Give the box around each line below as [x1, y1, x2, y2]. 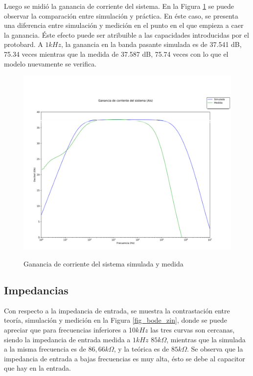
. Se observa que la [187, 344, 243, 354]
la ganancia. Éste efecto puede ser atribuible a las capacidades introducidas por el [4, 29, 249, 40]
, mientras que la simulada [166, 334, 246, 344]
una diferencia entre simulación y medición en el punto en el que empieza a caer [4, 20, 244, 30]
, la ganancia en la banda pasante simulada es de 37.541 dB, [61, 39, 242, 49]
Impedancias [4, 282, 69, 297]
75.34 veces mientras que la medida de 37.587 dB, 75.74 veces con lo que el [4, 48, 229, 59]
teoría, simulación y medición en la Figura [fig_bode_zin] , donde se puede [4, 315, 227, 325]
